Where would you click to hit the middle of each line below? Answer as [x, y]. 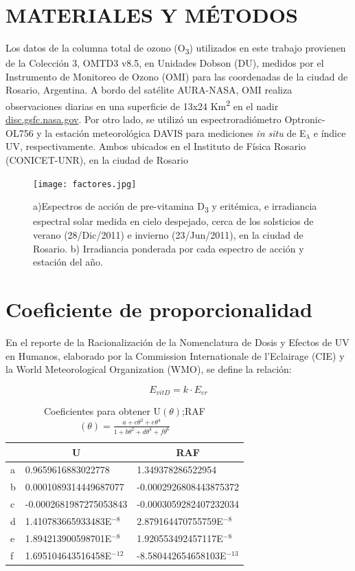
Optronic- [305, 119]
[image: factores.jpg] [85, 184]
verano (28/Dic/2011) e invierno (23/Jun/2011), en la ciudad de [168, 235]
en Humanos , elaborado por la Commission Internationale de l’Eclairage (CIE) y [175, 355]
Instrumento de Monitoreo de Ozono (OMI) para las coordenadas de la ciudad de [177, 76]
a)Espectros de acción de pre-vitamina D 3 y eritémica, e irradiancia [175, 207]
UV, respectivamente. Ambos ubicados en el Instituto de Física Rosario [156, 146]
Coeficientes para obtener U [102, 411]
